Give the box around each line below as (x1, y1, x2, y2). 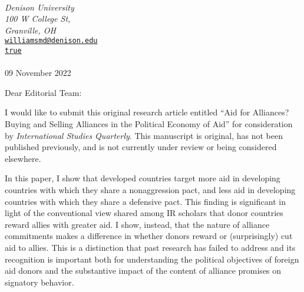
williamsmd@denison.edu (5, 36, 98, 45)
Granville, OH (5, 24, 56, 36)
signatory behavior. (5, 276, 74, 288)
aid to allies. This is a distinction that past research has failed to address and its (5, 241, 296, 253)
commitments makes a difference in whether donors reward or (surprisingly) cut (5, 230, 293, 242)
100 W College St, (5, 12, 71, 25)
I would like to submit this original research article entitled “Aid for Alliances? (5, 106, 289, 118)
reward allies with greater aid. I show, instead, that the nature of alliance (5, 218, 270, 230)
